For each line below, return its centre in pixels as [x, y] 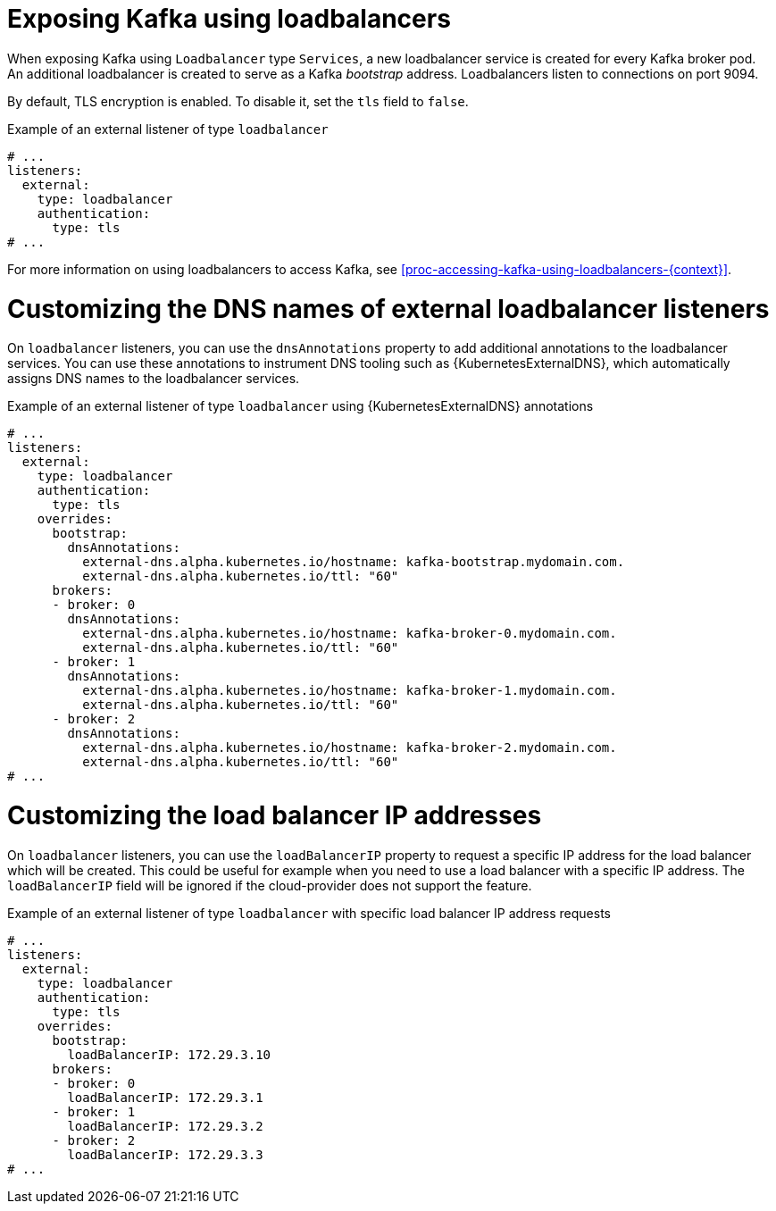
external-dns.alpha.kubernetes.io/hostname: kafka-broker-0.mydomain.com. [350, 634]
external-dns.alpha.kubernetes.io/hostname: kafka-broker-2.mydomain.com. [350, 748]
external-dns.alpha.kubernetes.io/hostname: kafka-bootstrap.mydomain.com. [354, 562]
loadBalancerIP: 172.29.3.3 [165, 1154]
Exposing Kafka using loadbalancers [229, 19]
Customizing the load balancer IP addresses [275, 815]
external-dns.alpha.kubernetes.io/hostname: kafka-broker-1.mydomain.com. [350, 691]
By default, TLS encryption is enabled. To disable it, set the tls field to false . [238, 101]
